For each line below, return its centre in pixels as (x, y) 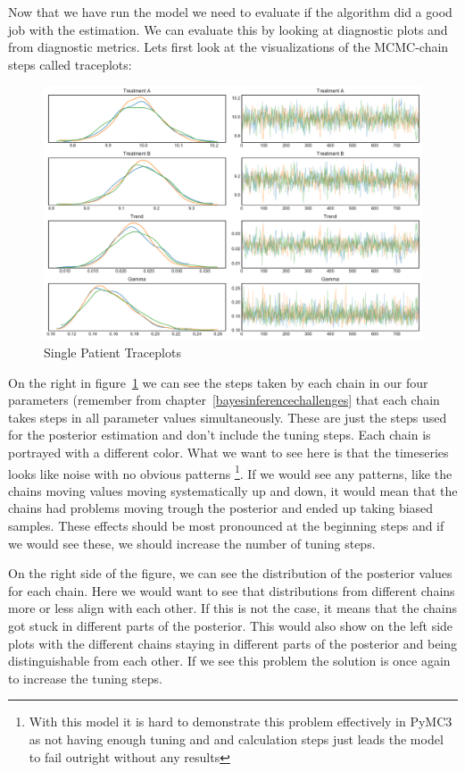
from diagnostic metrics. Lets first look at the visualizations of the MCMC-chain (228, 47)
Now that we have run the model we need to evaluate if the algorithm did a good (230, 12)
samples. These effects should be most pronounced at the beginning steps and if (226, 526)
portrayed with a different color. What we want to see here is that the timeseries (228, 452)
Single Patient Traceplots (112, 352)
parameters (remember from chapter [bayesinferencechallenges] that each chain (224, 400)
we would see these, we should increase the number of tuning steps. (192, 543)
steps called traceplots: (70, 64)
